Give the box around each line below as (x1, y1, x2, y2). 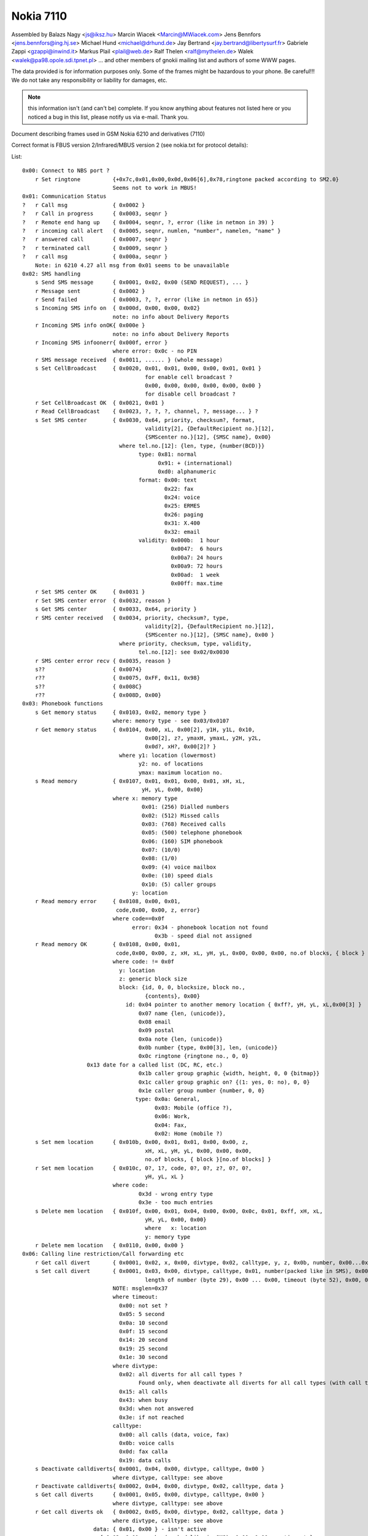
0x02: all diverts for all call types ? (118, 1371, 242, 1377)
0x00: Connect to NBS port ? (22, 167, 110, 174)
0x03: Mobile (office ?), (154, 1104, 232, 1111)
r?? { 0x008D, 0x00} (34, 692, 162, 699)
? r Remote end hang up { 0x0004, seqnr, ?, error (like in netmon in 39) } (22, 219, 275, 225)
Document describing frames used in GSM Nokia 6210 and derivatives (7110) (11, 130, 205, 138)
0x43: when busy (118, 1397, 168, 1404)
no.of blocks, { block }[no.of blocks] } (145, 1156, 272, 1163)
